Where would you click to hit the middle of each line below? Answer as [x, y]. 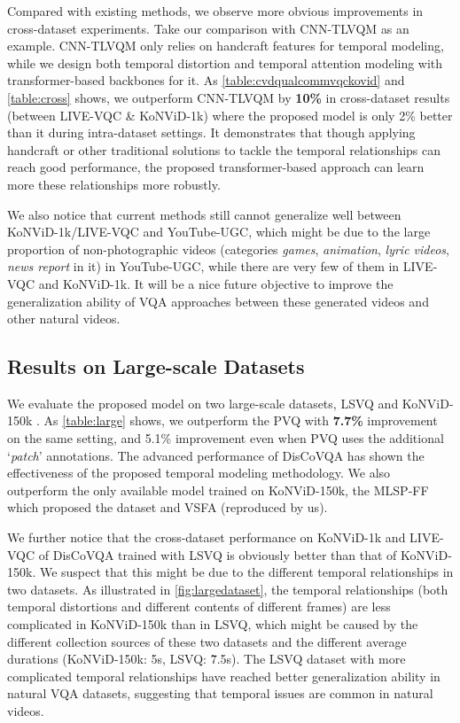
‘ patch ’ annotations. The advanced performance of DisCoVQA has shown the [216, 455]
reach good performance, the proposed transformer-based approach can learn [216, 167]
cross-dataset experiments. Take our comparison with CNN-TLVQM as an [208, 28]
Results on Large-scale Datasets [156, 366]
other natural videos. [64, 319]
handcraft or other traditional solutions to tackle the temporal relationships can [224, 149]
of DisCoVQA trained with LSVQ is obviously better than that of [218, 554]
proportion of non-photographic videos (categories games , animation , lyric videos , [228, 249]
